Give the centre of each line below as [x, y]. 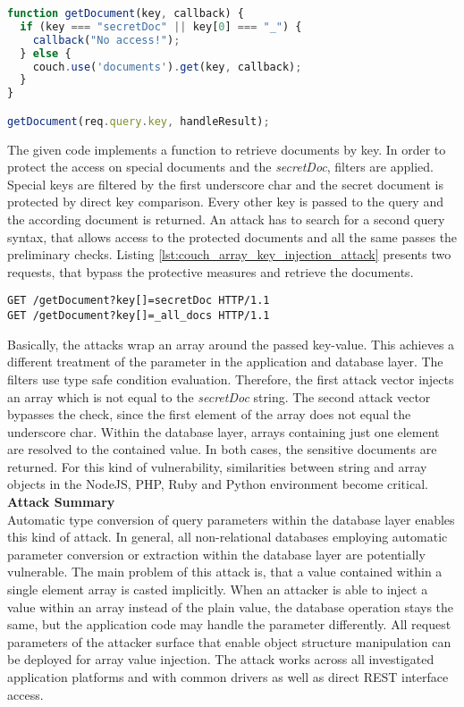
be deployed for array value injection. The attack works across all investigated [221, 659]
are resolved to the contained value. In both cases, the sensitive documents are [222, 449]
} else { [46, 53]
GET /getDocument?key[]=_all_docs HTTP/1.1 [139, 316]
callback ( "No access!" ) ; [106, 40]
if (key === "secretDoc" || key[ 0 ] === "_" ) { [161, 26]
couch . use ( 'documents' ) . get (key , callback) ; [167, 67]
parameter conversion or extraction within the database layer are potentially [216, 554]
